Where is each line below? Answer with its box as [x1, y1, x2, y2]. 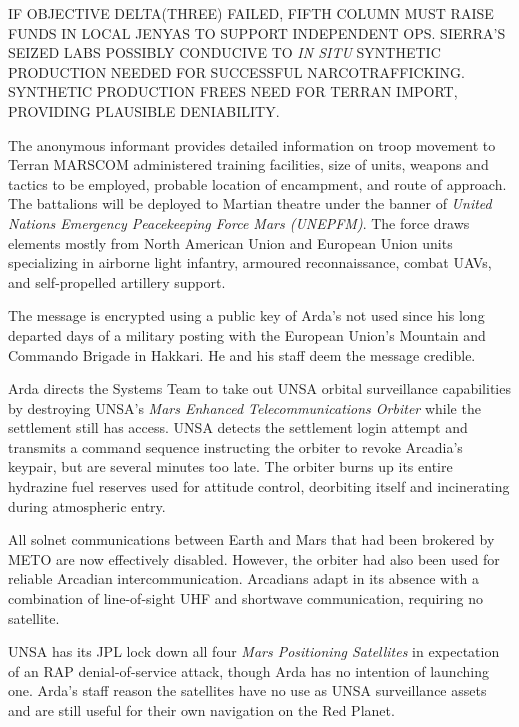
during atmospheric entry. [8, 495, 166, 516]
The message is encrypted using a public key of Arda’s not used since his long [8, 305, 485, 326]
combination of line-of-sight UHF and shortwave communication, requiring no [8, 588, 483, 609]
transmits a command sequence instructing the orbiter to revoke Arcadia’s [8, 436, 463, 457]
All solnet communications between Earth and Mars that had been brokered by [8, 529, 495, 550]
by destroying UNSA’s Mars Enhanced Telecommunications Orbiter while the [8, 397, 481, 418]
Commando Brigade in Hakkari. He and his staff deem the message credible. [8, 344, 476, 365]
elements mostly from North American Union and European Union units [8, 232, 453, 253]
